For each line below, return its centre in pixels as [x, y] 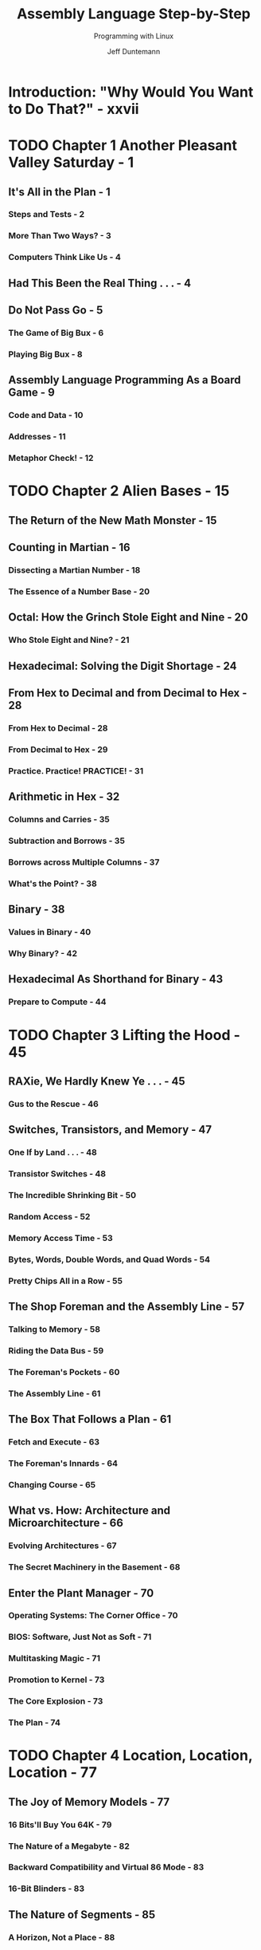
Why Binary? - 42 [43, 954]
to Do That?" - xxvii [74, 109]
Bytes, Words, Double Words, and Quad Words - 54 [109, 1259]
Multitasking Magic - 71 [55, 1658]
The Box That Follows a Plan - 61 [90, 1419]
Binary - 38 [37, 910]
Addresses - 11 [37, 437]
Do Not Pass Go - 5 [56, 311]
